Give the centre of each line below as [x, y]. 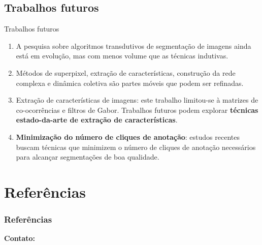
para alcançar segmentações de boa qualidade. [88, 157]
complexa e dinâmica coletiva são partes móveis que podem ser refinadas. [130, 83]
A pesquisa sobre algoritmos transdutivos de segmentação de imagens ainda [134, 45]
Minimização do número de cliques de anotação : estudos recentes [128, 136]
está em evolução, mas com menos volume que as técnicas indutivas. [122, 56]
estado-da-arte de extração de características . [97, 120]
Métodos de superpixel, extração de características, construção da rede [126, 72]
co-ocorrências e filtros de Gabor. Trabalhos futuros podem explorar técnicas [137, 110]
